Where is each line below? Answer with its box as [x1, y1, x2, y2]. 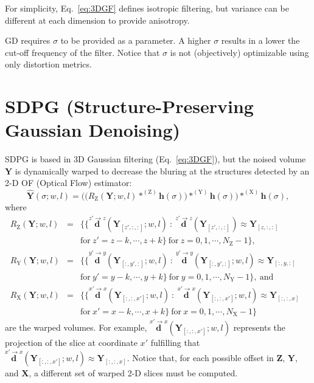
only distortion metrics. [5, 58, 92, 71]
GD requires [5, 34, 51, 47]
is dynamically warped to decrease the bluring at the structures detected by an [15, 164, 310, 177]
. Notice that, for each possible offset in [127, 351, 274, 364]
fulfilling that [150, 336, 200, 349]
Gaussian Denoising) [5, 117, 181, 142]
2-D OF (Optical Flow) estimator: [5, 176, 132, 189]
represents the [233, 321, 286, 334]
